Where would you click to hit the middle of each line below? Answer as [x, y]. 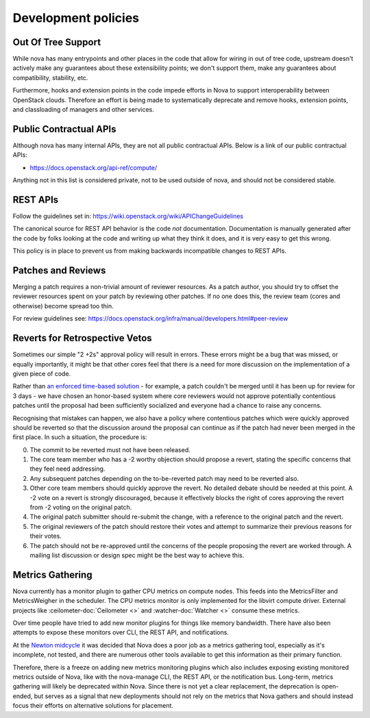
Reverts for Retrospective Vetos [82, 338]
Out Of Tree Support [57, 42]
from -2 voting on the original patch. [81, 508]
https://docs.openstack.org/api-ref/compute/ [94, 167]
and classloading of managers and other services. [83, 110]
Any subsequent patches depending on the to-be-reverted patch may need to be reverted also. [164, 478]
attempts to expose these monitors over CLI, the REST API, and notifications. [121, 632]
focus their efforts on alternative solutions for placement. [93, 706]
